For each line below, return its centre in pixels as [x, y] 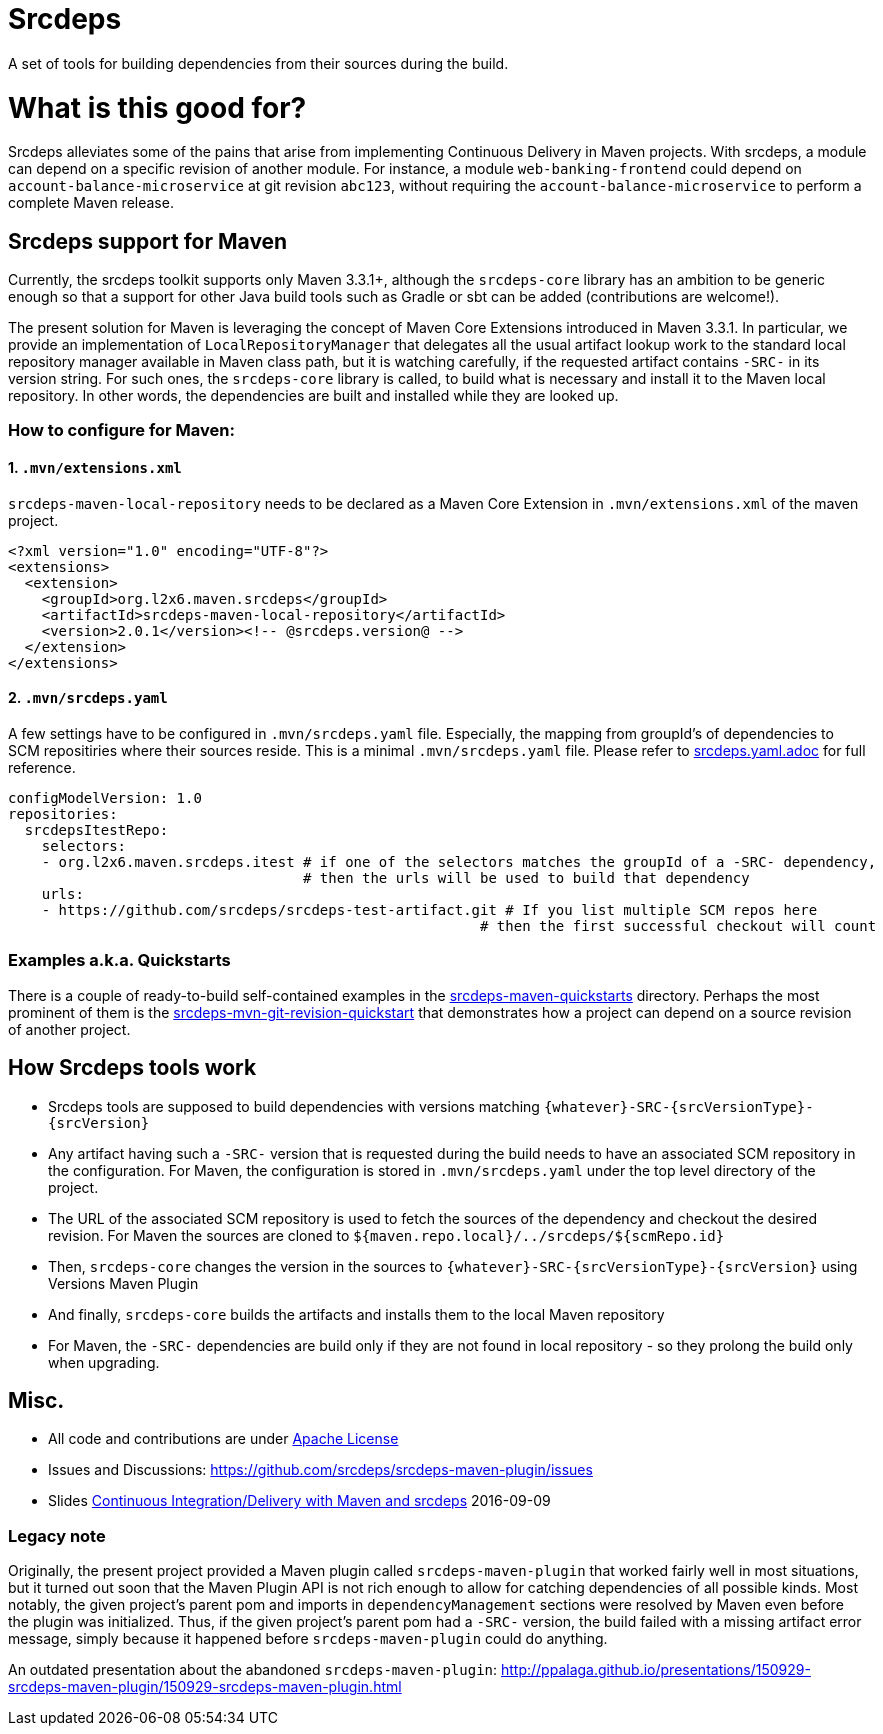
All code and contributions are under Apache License [223, 1439]
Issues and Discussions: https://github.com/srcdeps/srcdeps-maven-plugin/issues [320, 1470]
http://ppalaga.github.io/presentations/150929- [655, 1670]
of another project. [69, 1029]
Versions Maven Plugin [123, 1283]
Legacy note [57, 1535]
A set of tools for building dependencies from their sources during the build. [258, 63]
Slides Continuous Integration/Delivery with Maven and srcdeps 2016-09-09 [299, 1501]
